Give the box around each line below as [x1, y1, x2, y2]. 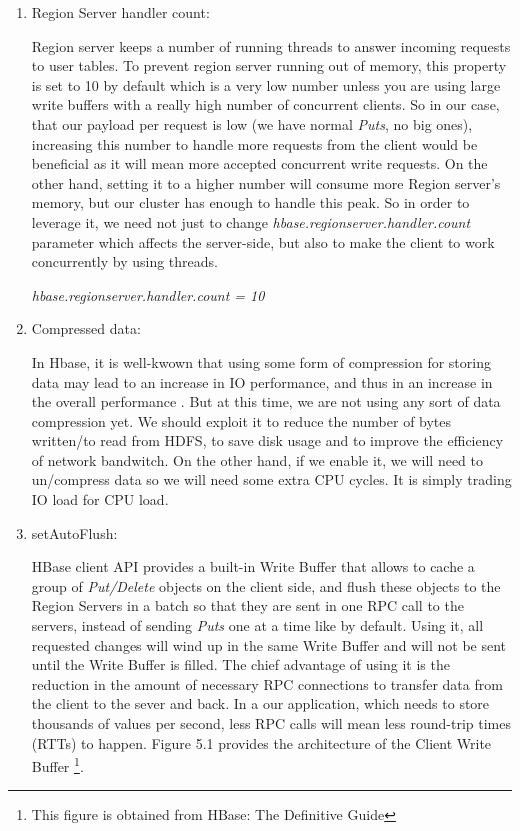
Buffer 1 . [31, 753, 84, 776]
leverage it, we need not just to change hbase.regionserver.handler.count [31, 211, 471, 232]
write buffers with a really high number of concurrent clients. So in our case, [31, 94, 500, 115]
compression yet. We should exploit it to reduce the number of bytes [31, 410, 452, 431]
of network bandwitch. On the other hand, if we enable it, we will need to [31, 449, 483, 470]
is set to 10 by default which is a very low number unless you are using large [31, 74, 501, 95]
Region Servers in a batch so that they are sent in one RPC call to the [31, 595, 464, 616]
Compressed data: [31, 318, 141, 339]
